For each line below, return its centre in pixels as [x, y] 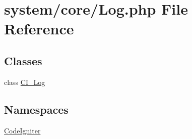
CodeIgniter [22, 130]
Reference [39, 29]
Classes [23, 60]
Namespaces [36, 109]
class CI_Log [25, 82]
